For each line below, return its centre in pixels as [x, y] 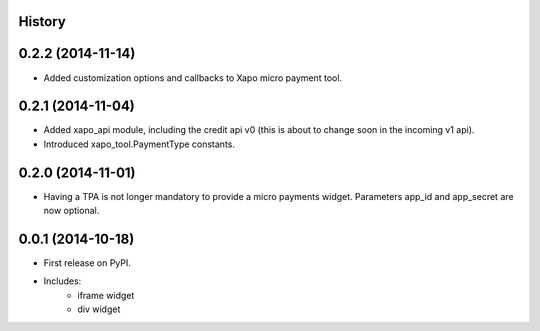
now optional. [71, 211]
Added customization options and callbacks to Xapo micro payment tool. [193, 77]
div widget [99, 309]
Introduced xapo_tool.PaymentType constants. [139, 144]
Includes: [62, 281]
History [42, 21]
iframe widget [106, 295]
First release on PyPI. [87, 263]
